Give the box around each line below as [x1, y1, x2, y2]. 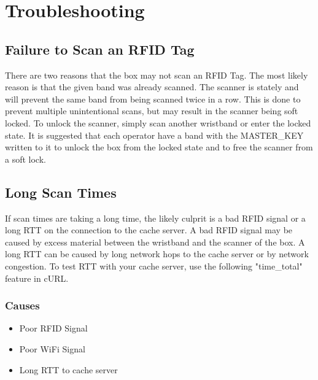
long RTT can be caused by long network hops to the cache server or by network [5, 247, 309, 260]
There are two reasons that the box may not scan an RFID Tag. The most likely [5, 68, 308, 81]
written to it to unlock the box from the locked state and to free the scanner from [5, 141, 313, 153]
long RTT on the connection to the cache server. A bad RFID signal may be [5, 223, 293, 236]
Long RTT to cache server [19, 363, 118, 376]
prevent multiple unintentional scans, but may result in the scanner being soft [5, 104, 298, 117]
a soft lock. [5, 152, 46, 165]
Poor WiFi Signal [19, 342, 85, 355]
